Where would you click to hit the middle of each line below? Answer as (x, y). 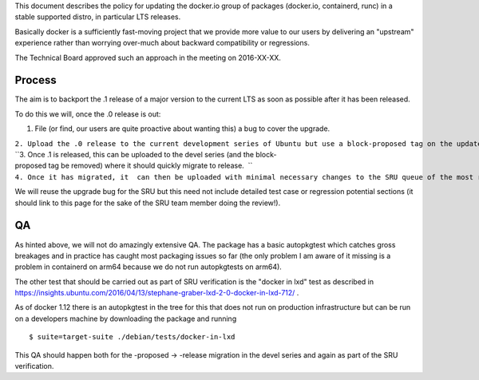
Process (36, 80)
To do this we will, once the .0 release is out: (88, 114)
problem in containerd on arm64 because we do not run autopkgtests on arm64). (148, 267)
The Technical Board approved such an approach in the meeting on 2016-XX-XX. (148, 57)
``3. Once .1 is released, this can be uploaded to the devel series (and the (135, 155)
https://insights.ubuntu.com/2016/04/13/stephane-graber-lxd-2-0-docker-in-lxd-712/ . (157, 293)
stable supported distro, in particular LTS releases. (98, 17)
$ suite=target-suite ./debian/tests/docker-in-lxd (132, 337)
